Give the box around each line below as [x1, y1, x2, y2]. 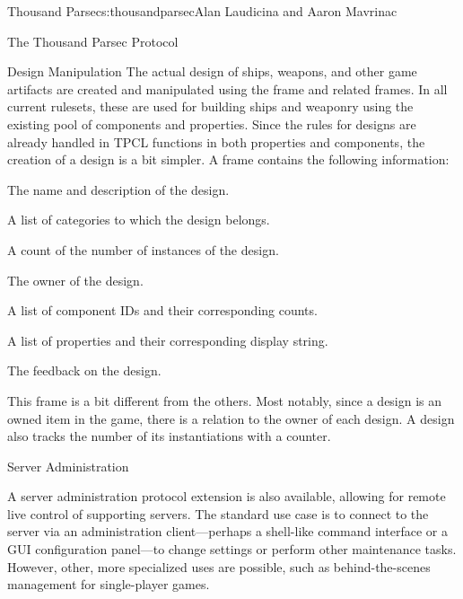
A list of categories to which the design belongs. [7, 210, 270, 229]
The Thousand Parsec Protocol [7, 31, 179, 50]
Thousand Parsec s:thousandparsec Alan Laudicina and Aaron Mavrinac [7, 2, 397, 20]
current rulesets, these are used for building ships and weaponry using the [7, 97, 414, 116]
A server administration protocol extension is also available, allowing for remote [7, 487, 446, 506]
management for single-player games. [7, 575, 210, 594]
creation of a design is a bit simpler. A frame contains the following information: [7, 150, 450, 169]
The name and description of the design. [7, 180, 230, 198]
